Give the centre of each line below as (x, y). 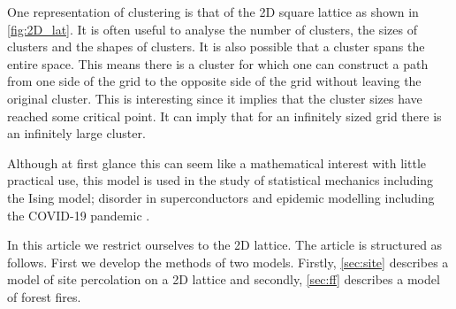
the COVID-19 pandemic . (79, 215)
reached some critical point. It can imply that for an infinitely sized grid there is (224, 116)
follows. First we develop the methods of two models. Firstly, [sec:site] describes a (228, 262)
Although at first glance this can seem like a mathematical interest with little (217, 162)
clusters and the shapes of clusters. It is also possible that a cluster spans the (216, 46)
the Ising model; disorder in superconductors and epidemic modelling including (221, 197)
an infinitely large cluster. (76, 133)
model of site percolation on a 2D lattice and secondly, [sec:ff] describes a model (224, 279)
